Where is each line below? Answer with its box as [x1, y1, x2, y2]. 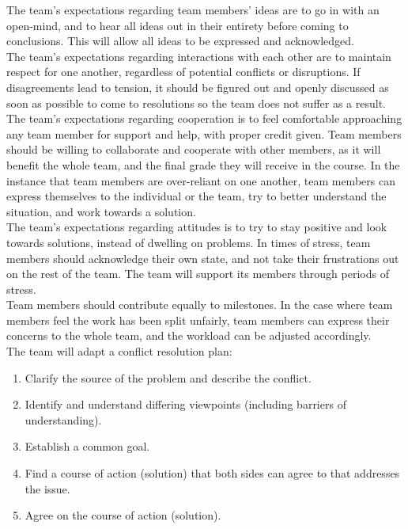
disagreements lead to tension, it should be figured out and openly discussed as [6, 78, 389, 95]
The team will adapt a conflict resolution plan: [6, 343, 232, 360]
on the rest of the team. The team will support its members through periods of [6, 265, 389, 282]
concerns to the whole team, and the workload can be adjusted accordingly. [6, 327, 372, 344]
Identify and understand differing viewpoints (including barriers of [25, 396, 346, 413]
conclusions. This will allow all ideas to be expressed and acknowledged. [6, 32, 354, 49]
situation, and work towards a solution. [6, 203, 196, 219]
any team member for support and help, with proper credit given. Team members [6, 125, 402, 142]
